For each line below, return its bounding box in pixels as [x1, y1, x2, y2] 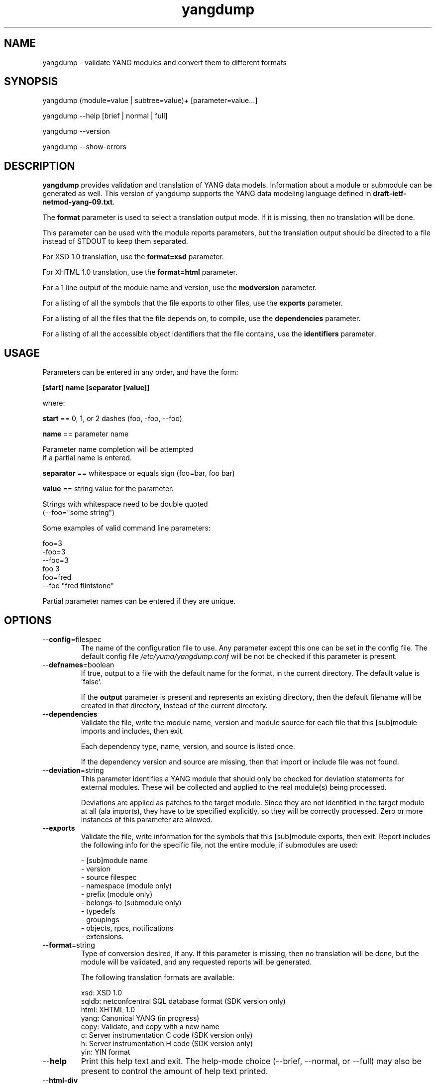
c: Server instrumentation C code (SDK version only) [81, 1030, 253, 1039]
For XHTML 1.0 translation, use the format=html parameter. [42, 268, 238, 277]
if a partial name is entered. [42, 453, 132, 462]
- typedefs [81, 906, 115, 915]
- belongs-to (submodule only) [81, 898, 182, 907]
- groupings [81, 915, 119, 924]
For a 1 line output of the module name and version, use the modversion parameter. [42, 283, 317, 292]
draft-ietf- [373, 189, 407, 198]
